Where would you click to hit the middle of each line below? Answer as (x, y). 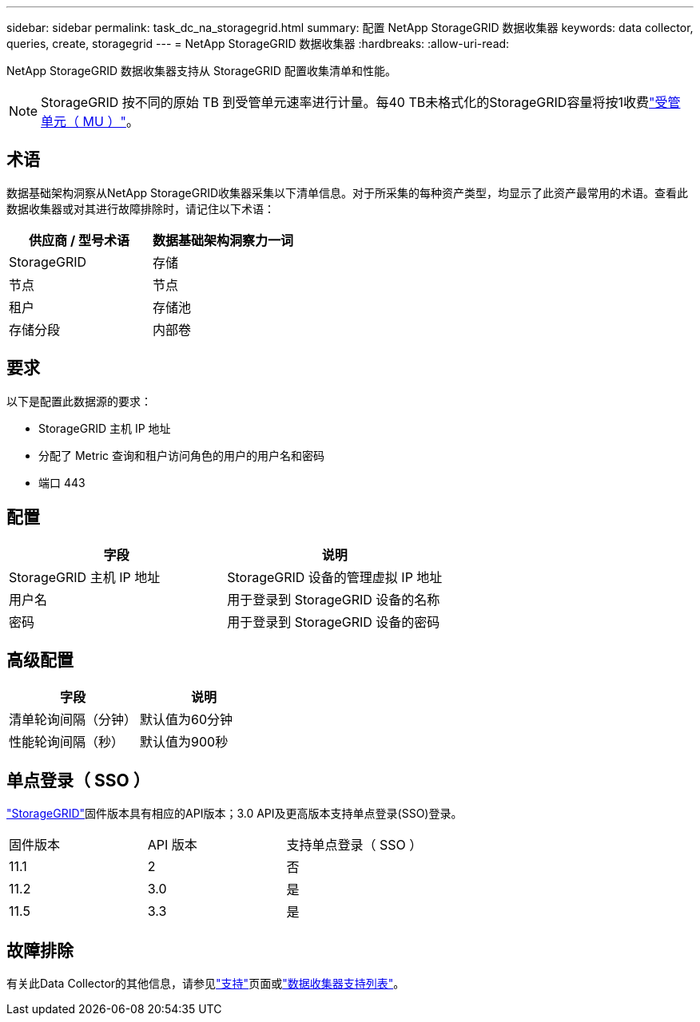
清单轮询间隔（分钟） (73, 720)
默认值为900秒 (184, 742)
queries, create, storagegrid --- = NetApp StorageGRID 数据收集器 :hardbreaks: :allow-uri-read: (258, 44)
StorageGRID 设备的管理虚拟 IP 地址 (335, 577)
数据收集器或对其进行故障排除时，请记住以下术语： (141, 208)
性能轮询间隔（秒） (67, 742)
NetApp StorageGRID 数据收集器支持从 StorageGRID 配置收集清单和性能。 (201, 71)
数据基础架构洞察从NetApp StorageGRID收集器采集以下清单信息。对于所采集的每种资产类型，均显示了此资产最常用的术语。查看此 (348, 192)
